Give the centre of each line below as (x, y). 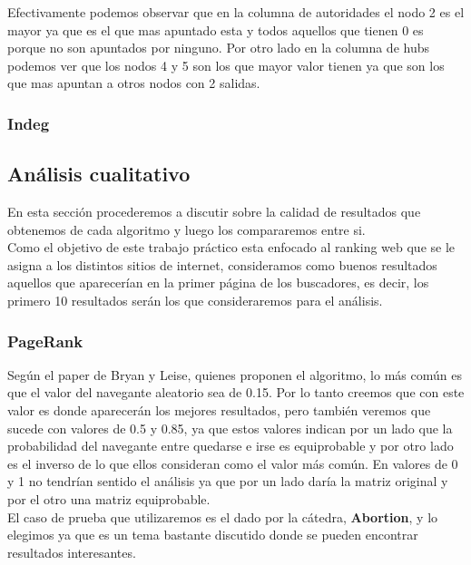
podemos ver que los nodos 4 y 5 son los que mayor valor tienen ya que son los (226, 65)
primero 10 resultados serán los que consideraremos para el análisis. (195, 300)
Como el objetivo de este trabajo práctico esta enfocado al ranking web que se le (231, 247)
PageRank (45, 341)
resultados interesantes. (72, 552)
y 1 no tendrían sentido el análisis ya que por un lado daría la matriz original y (228, 481)
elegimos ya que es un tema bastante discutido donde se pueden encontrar (213, 535)
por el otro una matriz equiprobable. (109, 498)
